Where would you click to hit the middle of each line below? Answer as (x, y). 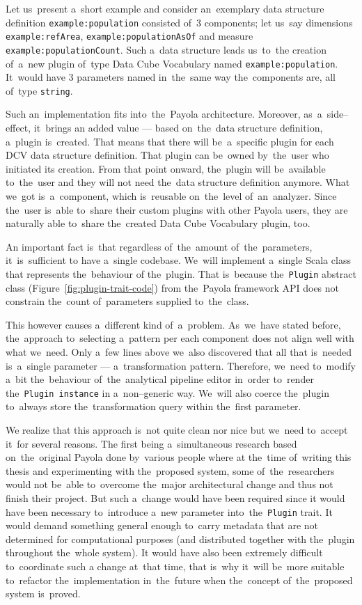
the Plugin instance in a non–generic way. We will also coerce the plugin (167, 392)
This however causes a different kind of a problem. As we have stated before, (173, 324)
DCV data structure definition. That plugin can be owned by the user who (167, 155)
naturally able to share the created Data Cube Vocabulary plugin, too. (158, 223)
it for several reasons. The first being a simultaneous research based (151, 443)
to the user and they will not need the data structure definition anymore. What (178, 182)
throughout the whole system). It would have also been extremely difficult (164, 552)
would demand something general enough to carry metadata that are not (162, 525)
